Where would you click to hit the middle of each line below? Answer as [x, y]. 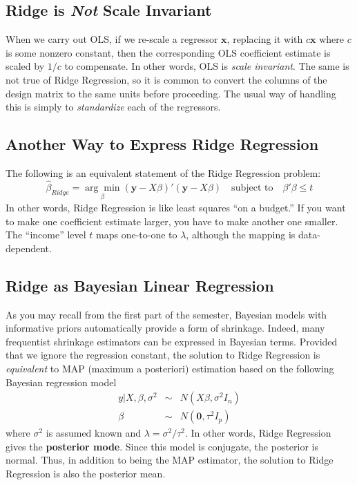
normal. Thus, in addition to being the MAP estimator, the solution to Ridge [170, 460]
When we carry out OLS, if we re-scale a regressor [112, 39]
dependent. [29, 248]
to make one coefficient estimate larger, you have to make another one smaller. [172, 221]
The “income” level [46, 235]
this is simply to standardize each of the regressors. [113, 107]
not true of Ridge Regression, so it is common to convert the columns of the [166, 79]
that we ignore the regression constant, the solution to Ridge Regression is [163, 355]
